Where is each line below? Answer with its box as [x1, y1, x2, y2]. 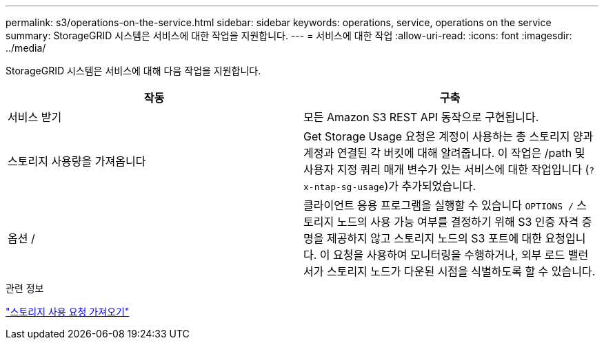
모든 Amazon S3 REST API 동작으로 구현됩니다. [303, 110, 539, 124]
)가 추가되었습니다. [384, 179, 476, 193]
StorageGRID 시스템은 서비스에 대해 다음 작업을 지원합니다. [6, 65, 261, 76]
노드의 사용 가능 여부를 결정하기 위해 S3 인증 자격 [336, 215, 579, 229]
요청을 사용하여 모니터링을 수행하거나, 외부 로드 [333, 248, 565, 262]
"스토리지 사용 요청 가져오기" [6, 306, 130, 317]
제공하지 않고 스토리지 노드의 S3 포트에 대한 [326, 231, 543, 245]
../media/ [6, 42, 46, 54]
